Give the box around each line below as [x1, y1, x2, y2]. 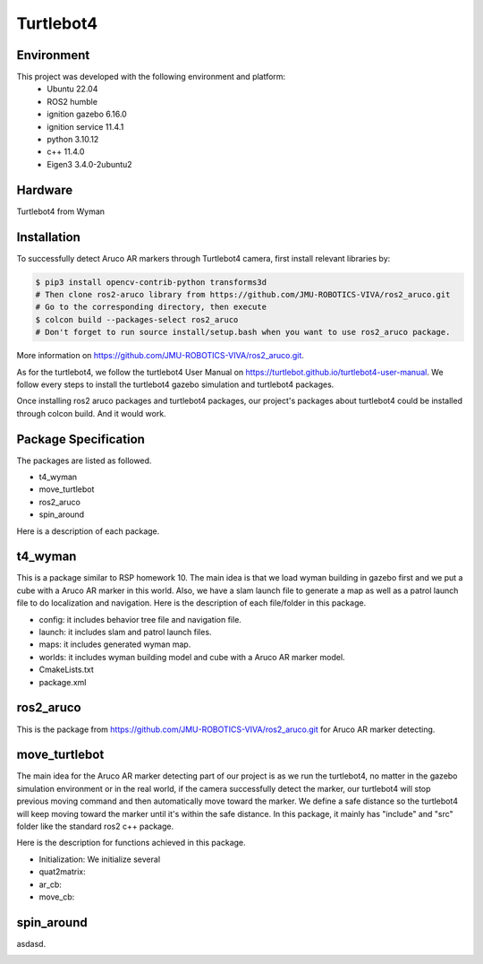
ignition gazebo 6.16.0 [47, 108, 127, 120]
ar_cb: [38, 879, 63, 890]
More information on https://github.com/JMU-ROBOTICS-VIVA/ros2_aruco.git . [16, 350, 304, 361]
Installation [16, 229, 80, 245]
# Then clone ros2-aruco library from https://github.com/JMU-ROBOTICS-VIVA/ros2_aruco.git [35, 289, 451, 299]
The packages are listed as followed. [16, 455, 152, 466]
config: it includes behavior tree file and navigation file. [38, 614, 241, 624]
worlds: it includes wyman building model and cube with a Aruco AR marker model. [38, 651, 345, 662]
